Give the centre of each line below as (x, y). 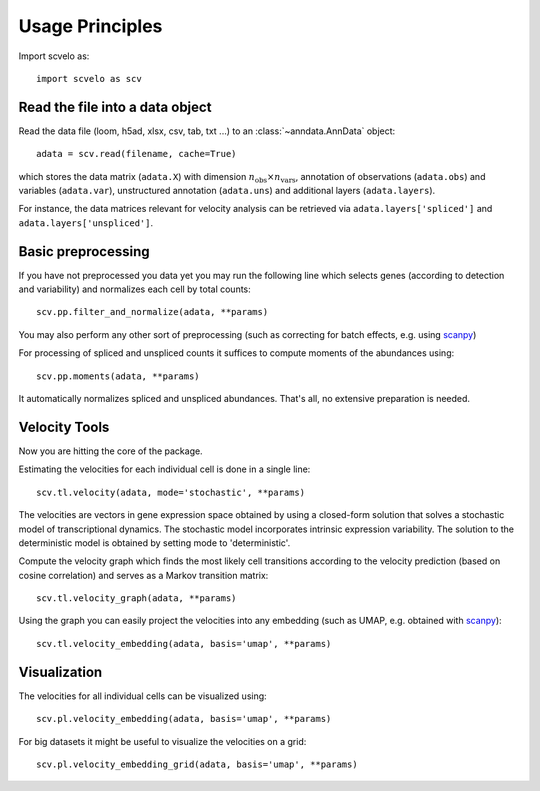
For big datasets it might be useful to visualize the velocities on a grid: (162, 741)
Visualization (60, 671)
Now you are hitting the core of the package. (111, 451)
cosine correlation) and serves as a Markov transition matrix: (143, 575)
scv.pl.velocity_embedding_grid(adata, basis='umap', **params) (197, 764)
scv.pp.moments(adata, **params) (118, 376)
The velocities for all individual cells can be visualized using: (142, 696)
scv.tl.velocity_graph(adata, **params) (136, 598)
